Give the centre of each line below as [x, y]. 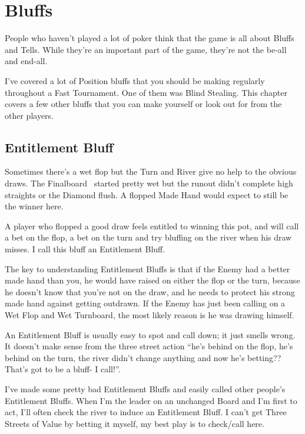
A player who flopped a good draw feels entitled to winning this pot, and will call [152, 226]
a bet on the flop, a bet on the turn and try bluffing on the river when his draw [148, 237]
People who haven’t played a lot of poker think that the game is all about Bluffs [150, 38]
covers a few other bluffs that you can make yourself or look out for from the [143, 104]
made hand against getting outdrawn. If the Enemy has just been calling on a [145, 303]
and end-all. [26, 61]
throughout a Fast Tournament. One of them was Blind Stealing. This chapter [146, 92]
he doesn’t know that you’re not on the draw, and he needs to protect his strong [150, 291]
